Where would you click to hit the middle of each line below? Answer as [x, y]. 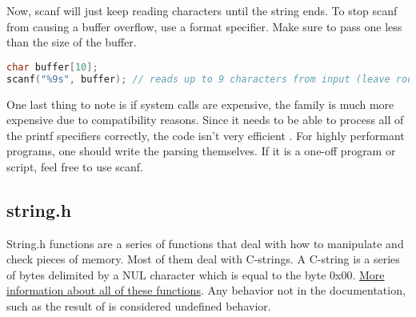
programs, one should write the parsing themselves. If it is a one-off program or [201, 151]
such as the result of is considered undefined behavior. [139, 306]
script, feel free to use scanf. [75, 166]
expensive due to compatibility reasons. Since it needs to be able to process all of [205, 120]
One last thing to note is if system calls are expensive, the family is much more [200, 104]
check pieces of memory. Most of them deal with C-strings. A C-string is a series [203, 259]
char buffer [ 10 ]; [52, 67]
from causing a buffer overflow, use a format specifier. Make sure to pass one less [204, 26]
